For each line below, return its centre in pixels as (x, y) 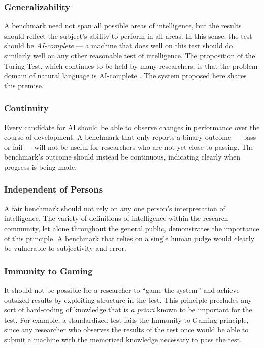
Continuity (26, 108)
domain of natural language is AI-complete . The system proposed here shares (125, 75)
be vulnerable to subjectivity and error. (65, 248)
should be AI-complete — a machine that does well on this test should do (119, 45)
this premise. (24, 85)
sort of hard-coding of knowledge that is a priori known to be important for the (128, 310)
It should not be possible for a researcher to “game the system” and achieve (122, 289)
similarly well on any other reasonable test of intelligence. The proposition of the (130, 55)
